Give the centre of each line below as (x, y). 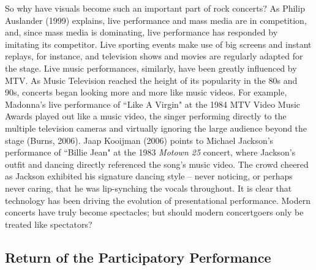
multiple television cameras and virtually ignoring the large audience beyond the (156, 128)
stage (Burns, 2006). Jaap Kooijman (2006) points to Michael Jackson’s (139, 140)
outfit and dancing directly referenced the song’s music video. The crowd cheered (157, 164)
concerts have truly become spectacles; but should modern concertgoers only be (154, 212)
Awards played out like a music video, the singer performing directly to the (146, 116)
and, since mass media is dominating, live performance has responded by (141, 32)
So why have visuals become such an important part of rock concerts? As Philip (155, 8)
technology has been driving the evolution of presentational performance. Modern (158, 200)
